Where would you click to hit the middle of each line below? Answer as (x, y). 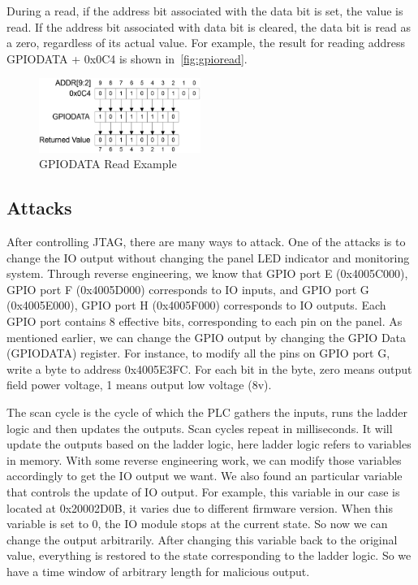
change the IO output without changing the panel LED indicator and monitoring (208, 257)
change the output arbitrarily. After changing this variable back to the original (202, 539)
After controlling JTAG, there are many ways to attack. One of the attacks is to (206, 242)
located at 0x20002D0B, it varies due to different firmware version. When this (200, 507)
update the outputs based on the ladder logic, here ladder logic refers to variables (209, 444)
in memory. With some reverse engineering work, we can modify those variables (204, 459)
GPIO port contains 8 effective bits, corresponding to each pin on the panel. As (205, 321)
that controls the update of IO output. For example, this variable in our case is (203, 492)
